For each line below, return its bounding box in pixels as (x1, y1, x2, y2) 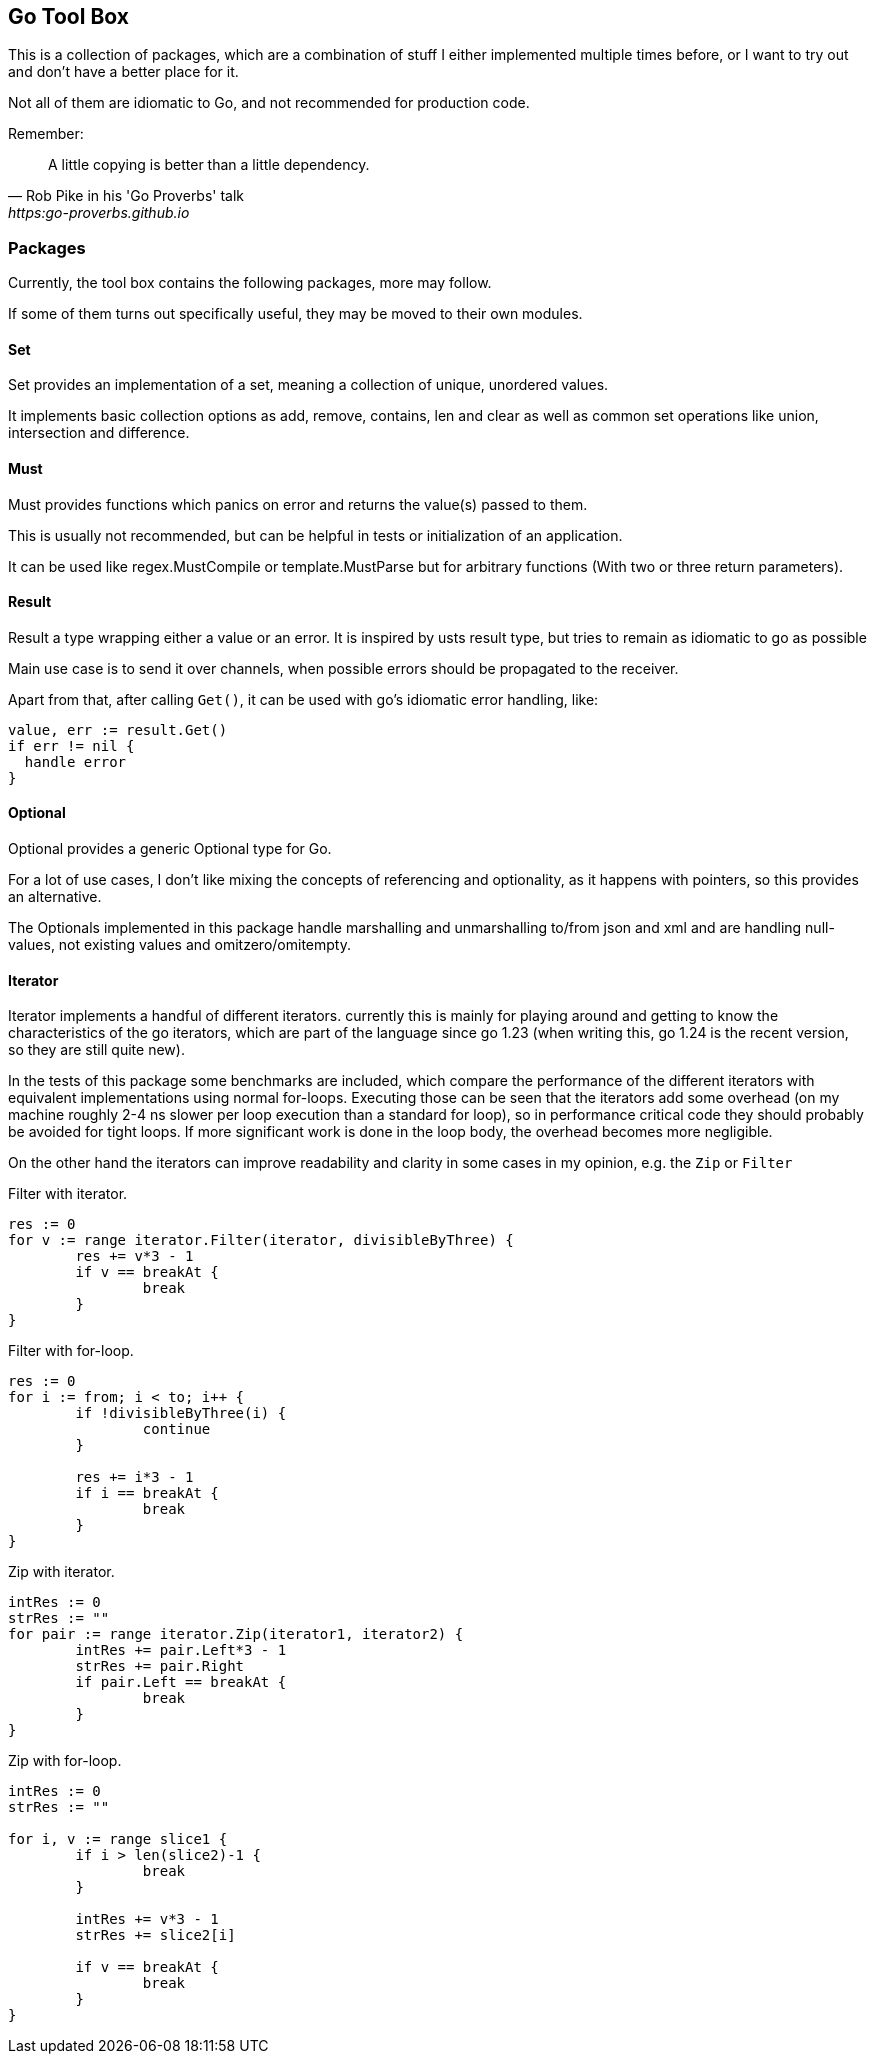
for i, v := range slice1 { (8, 1831, 228, 1848)
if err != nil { (8, 737, 135, 754)
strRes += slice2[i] (75, 1927, 236, 1944)
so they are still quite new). (8, 1041, 185, 1059)
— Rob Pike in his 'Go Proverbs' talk (8, 187, 245, 205)
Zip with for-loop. (8, 1752, 122, 1770)
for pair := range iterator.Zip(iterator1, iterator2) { (8, 1626, 464, 1643)
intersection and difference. (8, 424, 190, 442)
